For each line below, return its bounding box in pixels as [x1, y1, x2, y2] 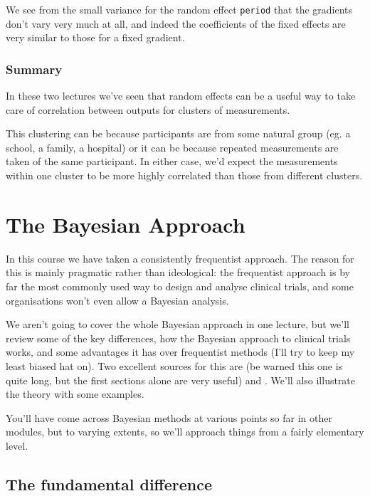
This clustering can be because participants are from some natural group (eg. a [6, 126, 351, 141]
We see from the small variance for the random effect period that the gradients [6, 2, 353, 16]
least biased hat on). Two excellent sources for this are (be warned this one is [6, 358, 343, 373]
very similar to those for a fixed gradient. [6, 30, 185, 45]
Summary [6, 60, 63, 78]
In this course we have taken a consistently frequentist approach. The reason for [6, 250, 354, 265]
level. [6, 438, 28, 453]
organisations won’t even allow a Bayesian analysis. [6, 292, 229, 307]
